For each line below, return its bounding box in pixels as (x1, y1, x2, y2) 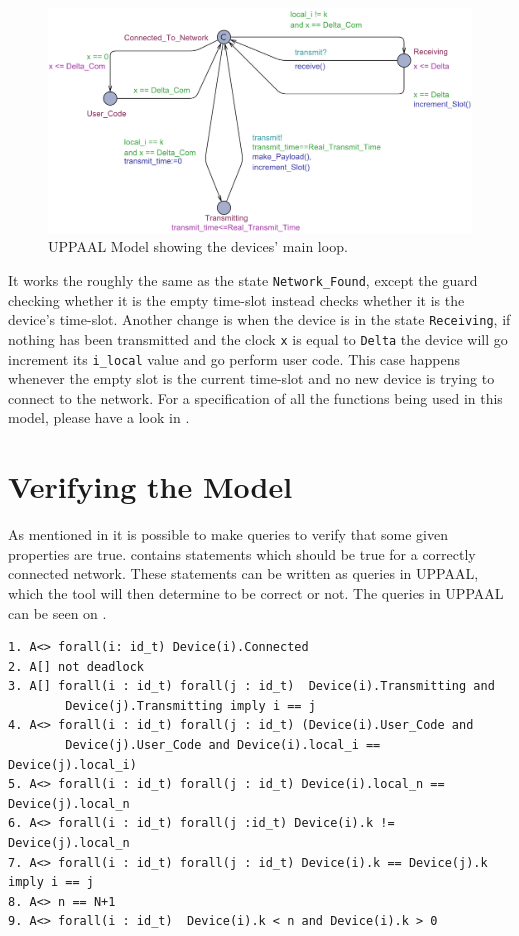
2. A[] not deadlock (8, 659, 145, 674)
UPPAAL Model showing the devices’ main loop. (48, 236, 348, 257)
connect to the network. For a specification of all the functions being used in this (8, 387, 503, 408)
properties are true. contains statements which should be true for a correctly (8, 543, 476, 564)
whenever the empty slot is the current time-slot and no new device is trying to (8, 368, 495, 389)
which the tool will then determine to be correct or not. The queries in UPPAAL (8, 582, 504, 603)
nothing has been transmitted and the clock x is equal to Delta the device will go (8, 328, 508, 349)
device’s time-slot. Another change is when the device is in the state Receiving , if (8, 309, 511, 330)
